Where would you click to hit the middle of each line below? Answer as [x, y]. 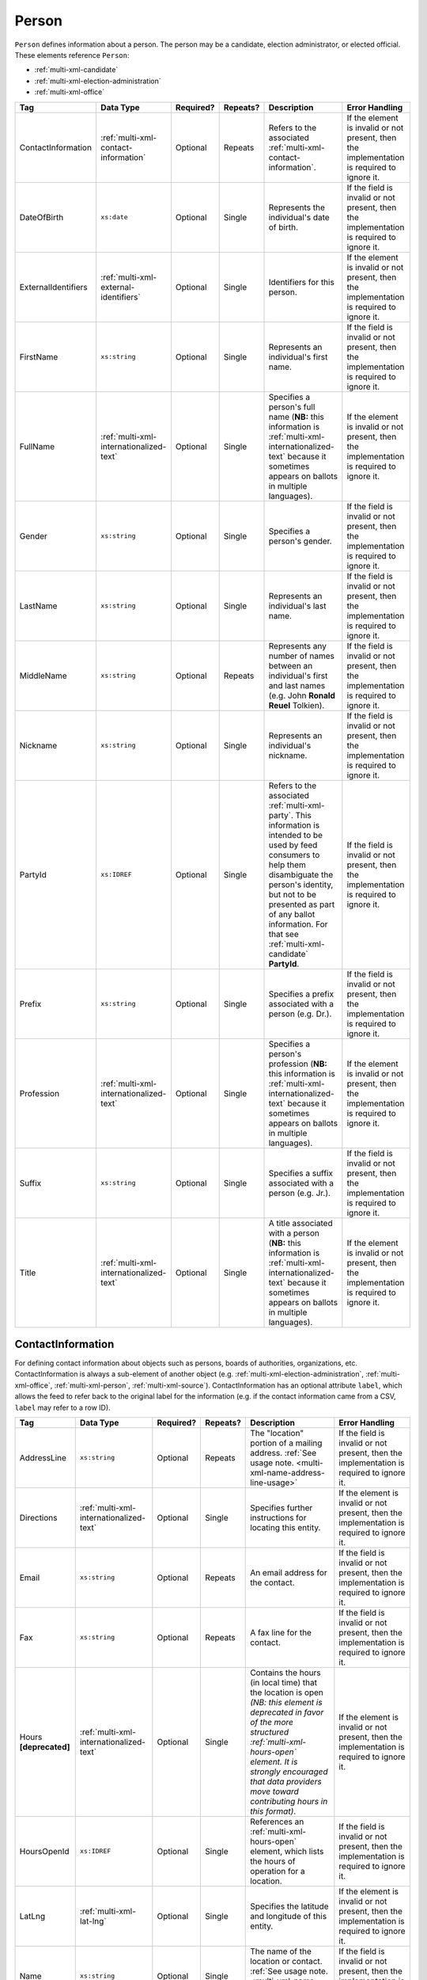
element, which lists [287, 1851]
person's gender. [300, 541]
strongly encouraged [289, 1772]
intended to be [296, 835]
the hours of [273, 1861]
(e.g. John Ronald [302, 695]
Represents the [297, 208]
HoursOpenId [45, 1851]
